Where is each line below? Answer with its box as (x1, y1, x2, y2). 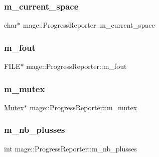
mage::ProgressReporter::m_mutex (30, 102, 137, 112)
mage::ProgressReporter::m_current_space (23, 20, 155, 30)
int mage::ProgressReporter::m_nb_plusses (4, 143, 137, 153)
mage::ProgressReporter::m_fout (26, 61, 127, 71)
